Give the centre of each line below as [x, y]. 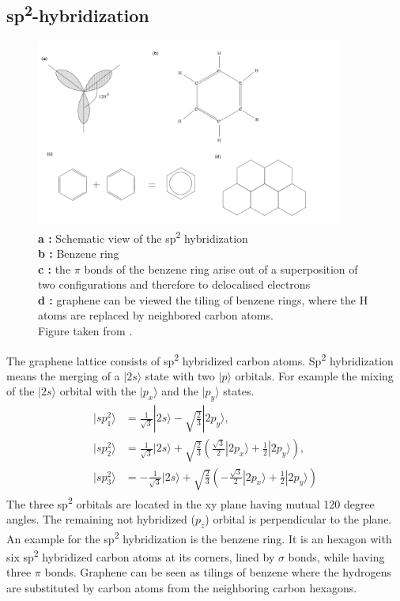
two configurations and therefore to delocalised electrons [174, 284]
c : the [55, 268]
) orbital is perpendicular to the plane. [298, 519]
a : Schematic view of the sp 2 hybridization [143, 236]
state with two [180, 375]
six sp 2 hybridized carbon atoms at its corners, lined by [141, 556]
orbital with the [98, 391]
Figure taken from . [85, 331]
